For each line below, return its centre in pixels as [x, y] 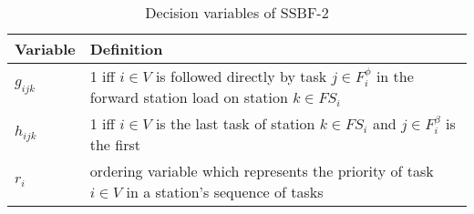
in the [395, 76]
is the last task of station [235, 124]
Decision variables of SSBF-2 [237, 12]
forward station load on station [189, 97]
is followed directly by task [241, 76]
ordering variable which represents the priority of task [262, 171]
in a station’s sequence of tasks [225, 192]
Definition [126, 49]
